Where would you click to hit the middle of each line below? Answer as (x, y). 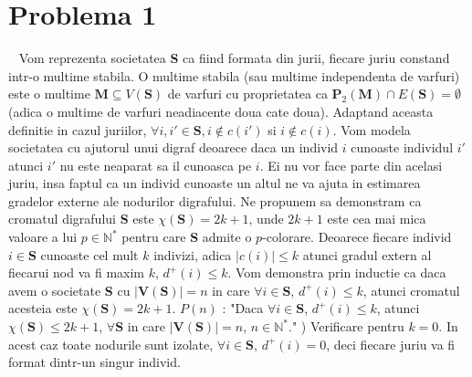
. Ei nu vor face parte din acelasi (351, 165)
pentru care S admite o (187, 237)
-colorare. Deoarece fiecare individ (357, 237)
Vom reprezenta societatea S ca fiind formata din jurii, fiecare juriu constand (234, 58)
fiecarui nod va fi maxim (76, 272)
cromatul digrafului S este (81, 219)
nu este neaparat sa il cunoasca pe (156, 165)
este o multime (49, 94)
